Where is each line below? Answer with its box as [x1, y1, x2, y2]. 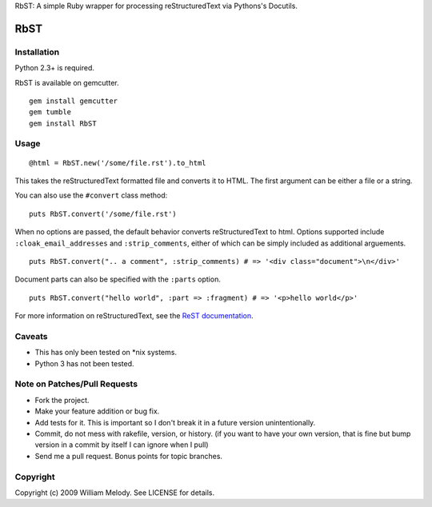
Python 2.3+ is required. [14, 63, 95, 73]
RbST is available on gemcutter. [14, 78, 119, 87]
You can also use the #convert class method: [14, 190, 168, 200]
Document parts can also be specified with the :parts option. [14, 274, 222, 284]
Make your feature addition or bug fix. [34, 406, 160, 416]
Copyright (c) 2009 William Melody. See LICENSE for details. [14, 488, 215, 497]
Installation [14, 46, 60, 58]
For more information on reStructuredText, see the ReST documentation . [14, 311, 254, 321]
